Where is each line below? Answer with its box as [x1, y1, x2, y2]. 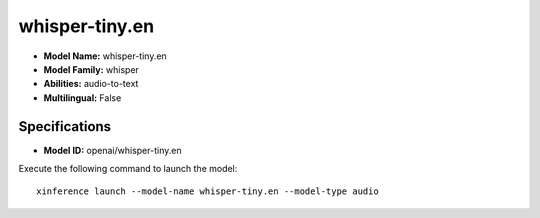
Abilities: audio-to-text [43, 78, 139, 90]
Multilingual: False [43, 91, 122, 104]
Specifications [18, 118, 112, 135]
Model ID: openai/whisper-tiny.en [43, 144, 182, 156]
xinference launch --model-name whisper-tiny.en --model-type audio [36, 186, 379, 197]
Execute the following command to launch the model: [18, 163, 238, 175]
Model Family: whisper [43, 63, 140, 75]
